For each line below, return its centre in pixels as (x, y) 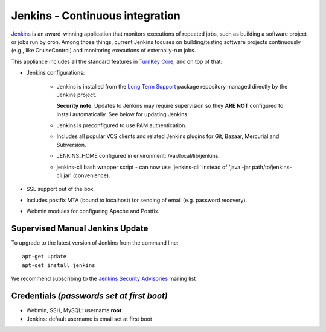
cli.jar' (64, 175)
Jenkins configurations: (56, 73)
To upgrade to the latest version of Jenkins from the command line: (95, 243)
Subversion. (72, 145)
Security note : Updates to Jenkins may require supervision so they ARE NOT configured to (170, 106)
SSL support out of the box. (61, 189)
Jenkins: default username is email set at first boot (89, 319)
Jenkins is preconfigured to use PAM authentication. (122, 125)
